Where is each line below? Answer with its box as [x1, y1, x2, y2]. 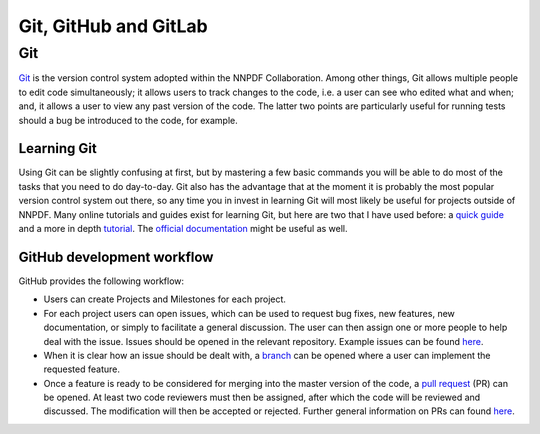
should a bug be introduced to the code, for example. [18, 114, 239, 126]
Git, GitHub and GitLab [18, 15, 209, 37]
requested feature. [43, 363, 120, 375]
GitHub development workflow [18, 248, 214, 265]
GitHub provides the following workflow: [18, 275, 185, 287]
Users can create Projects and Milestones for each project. [43, 293, 287, 305]
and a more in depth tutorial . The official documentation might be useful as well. [18, 223, 349, 235]
